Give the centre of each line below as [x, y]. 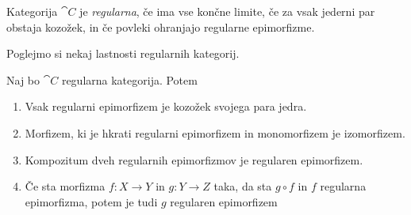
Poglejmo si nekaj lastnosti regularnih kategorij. [123, 53]
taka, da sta [243, 186]
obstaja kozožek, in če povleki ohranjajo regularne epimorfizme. [161, 26]
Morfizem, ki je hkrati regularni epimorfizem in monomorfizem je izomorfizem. [215, 132]
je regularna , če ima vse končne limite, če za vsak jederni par [227, 11]
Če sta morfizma [65, 186]
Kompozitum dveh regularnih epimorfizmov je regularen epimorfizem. [194, 159]
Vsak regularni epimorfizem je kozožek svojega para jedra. [166, 106]
